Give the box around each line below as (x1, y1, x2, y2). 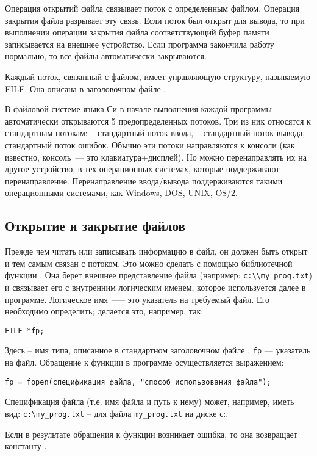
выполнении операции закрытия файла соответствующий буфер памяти (5, 26, 269, 38)
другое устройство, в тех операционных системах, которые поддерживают (5, 162, 280, 175)
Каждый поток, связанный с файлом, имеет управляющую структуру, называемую (5, 70, 311, 82)
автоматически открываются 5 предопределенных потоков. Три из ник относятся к (5, 114, 311, 127)
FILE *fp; (5, 326, 45, 335)
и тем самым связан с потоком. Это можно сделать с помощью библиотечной (5, 256, 293, 269)
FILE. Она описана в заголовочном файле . (5, 82, 166, 95)
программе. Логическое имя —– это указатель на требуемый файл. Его (5, 292, 270, 305)
